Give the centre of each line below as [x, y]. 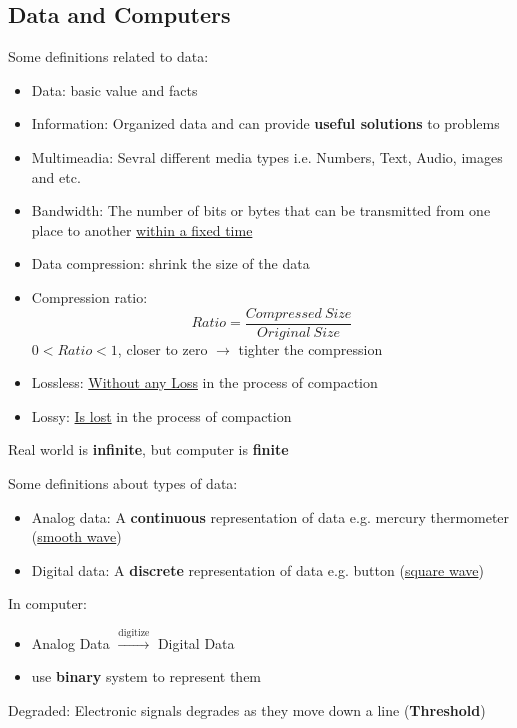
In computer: [47, 603]
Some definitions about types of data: [123, 482]
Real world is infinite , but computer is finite [148, 449]
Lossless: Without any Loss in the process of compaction [204, 382]
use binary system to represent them [146, 676]
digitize [134, 632]
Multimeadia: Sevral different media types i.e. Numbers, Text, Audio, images [267, 156]
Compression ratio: [89, 296]
